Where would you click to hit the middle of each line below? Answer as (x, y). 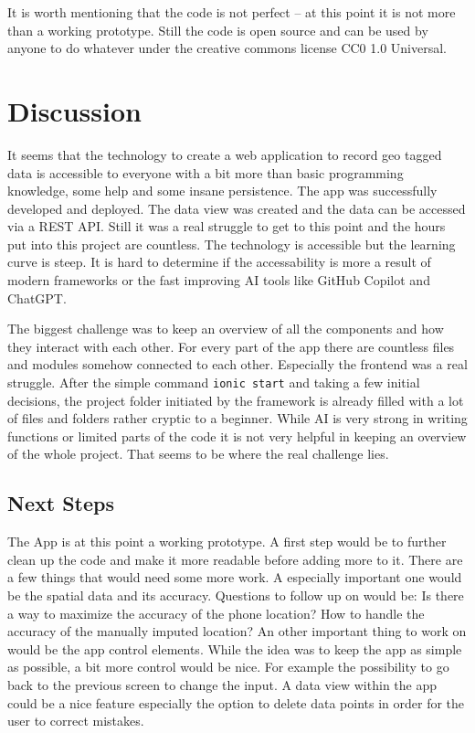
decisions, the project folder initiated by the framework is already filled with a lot (236, 400)
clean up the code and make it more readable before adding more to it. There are (235, 559)
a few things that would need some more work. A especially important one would (235, 577)
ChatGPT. (37, 297)
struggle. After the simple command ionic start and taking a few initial (214, 382)
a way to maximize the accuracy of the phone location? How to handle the (216, 613)
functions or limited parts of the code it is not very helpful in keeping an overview (237, 436)
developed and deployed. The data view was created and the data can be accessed (237, 208)
